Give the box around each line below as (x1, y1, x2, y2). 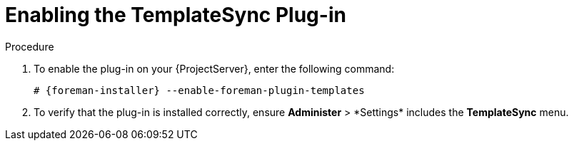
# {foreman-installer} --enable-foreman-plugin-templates (34, 84, 365, 96)
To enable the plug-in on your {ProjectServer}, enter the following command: (34, 62, 395, 75)
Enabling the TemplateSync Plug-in (5, 3, 346, 27)
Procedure (5, 40, 54, 53)
